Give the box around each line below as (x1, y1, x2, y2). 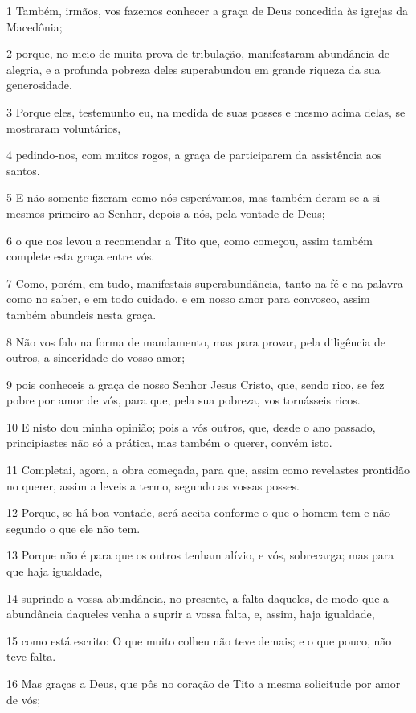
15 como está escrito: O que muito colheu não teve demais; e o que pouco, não (6, 632, 392, 649)
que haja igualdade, (6, 563, 103, 580)
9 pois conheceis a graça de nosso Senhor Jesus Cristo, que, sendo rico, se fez (6, 375, 385, 392)
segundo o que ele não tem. (6, 519, 141, 536)
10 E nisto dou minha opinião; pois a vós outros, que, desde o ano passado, (6, 418, 376, 435)
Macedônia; (6, 18, 63, 35)
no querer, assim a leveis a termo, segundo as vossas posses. (6, 477, 300, 494)
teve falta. (6, 648, 56, 665)
